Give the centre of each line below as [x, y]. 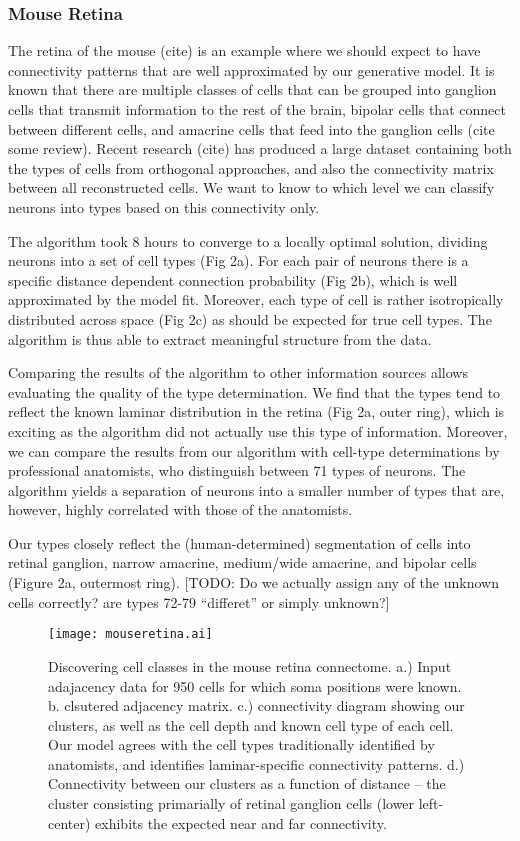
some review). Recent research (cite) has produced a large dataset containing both [260, 148]
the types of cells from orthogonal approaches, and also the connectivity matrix [251, 167]
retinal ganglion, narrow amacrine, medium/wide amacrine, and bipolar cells [242, 562]
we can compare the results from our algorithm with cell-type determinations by [254, 450]
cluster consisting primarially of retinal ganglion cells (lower [231, 803]
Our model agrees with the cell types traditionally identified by [241, 744]
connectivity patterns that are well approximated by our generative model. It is [251, 69]
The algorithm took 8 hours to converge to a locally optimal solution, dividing [248, 240]
